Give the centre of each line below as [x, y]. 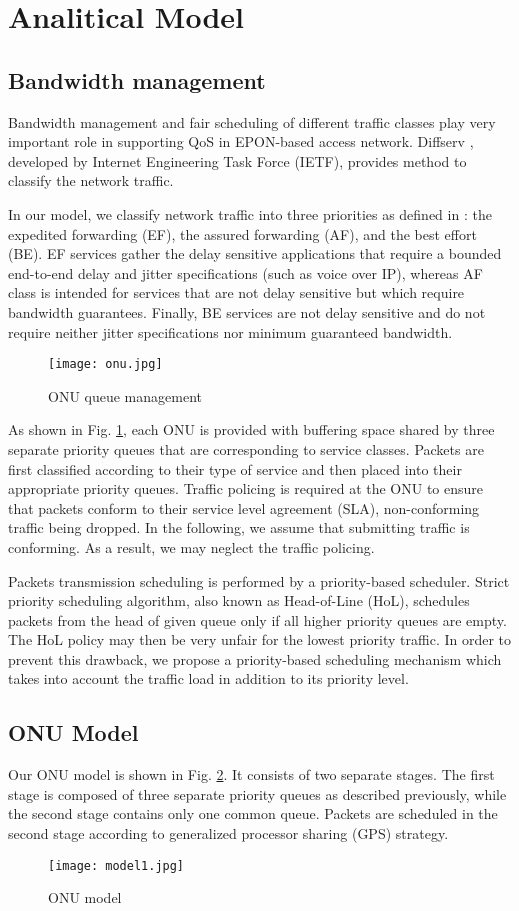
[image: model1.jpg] [116, 865]
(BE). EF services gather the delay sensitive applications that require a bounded [255, 253]
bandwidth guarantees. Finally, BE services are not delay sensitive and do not [247, 311]
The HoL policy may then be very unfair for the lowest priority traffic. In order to [260, 639]
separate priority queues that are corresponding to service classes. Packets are [246, 448]
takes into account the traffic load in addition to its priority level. [208, 678]
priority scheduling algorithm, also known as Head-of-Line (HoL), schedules [239, 600]
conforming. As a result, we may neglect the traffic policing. [191, 546]
